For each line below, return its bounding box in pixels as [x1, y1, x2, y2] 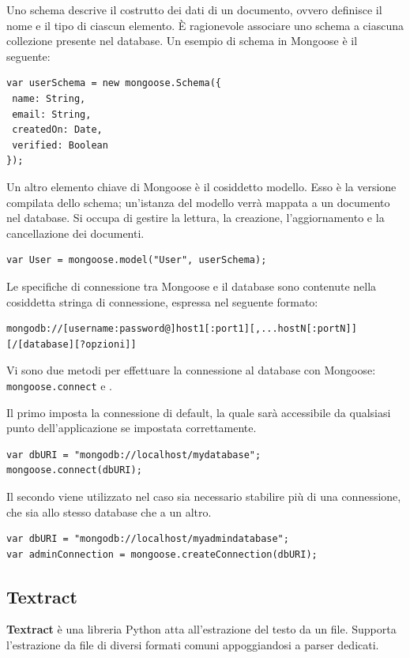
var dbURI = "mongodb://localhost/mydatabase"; [6, 449, 261, 461]
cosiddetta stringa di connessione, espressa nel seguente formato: [6, 293, 318, 310]
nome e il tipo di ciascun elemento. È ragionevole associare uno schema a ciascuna [6, 17, 404, 33]
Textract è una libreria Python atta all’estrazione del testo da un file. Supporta [6, 621, 397, 637]
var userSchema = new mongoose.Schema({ [6, 77, 222, 89]
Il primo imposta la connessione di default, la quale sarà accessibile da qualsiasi [6, 404, 391, 420]
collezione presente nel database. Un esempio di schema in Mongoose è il [6, 32, 358, 49]
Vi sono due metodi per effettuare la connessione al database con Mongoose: [6, 362, 376, 378]
